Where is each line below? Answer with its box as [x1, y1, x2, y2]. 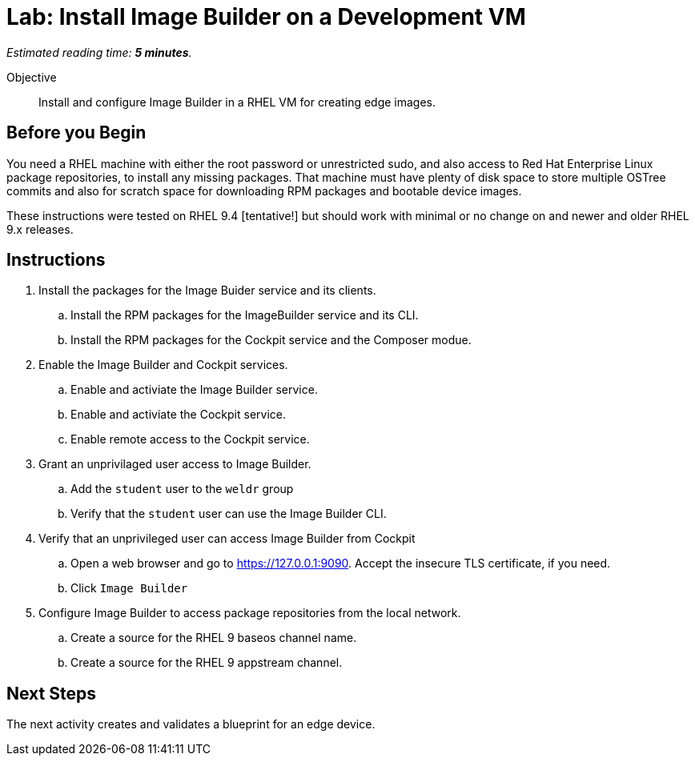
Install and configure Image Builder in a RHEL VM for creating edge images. [38, 94, 436, 109]
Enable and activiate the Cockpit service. [70, 407, 286, 422]
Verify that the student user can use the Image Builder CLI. [70, 507, 387, 521]
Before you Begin [6, 122, 147, 143]
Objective [6, 70, 57, 84]
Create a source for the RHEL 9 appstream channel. [70, 656, 343, 670]
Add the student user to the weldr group [70, 482, 294, 496]
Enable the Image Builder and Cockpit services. [38, 358, 288, 372]
